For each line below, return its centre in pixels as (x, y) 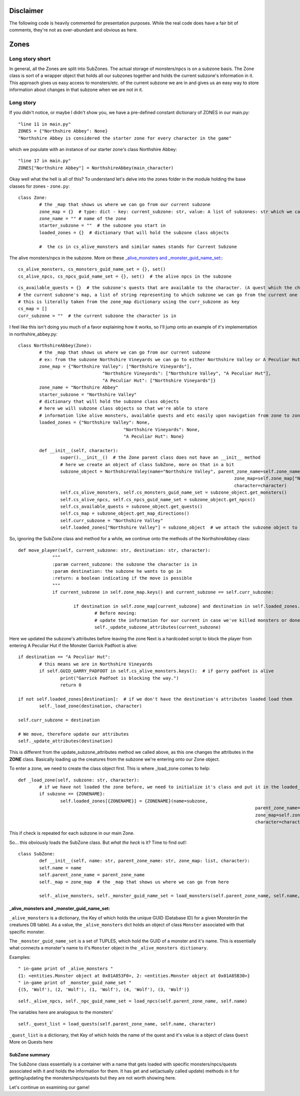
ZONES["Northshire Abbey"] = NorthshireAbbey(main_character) (96, 168)
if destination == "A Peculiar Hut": (64, 657)
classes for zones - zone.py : (39, 186)
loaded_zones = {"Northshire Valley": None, (94, 422)
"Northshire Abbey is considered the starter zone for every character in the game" (125, 138)
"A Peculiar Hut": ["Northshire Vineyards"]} (159, 380)
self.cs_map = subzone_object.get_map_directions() (125, 513)
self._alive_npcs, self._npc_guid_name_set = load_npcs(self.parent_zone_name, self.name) (133, 1001)
